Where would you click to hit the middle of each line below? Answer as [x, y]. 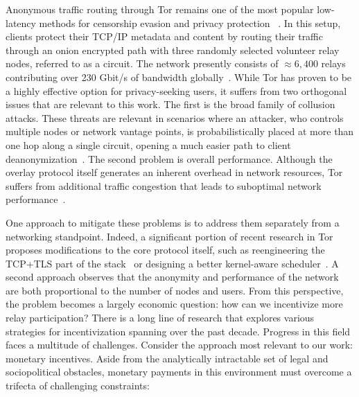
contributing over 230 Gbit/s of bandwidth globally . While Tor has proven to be [179, 77]
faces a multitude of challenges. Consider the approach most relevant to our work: [179, 345]
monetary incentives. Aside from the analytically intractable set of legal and [167, 358]
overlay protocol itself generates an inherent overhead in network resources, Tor [174, 172]
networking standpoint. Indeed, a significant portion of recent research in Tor [169, 236]
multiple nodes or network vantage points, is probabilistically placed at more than [180, 131]
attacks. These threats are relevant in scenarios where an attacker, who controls [175, 117]
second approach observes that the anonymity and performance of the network [172, 277]
